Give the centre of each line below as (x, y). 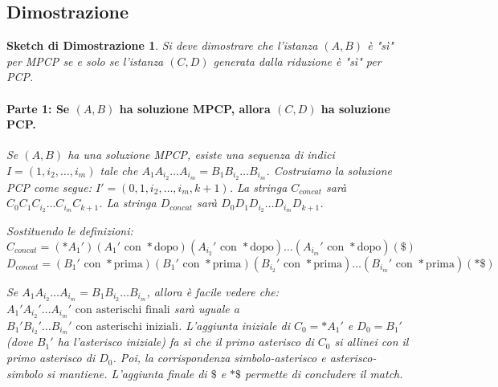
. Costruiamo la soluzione (329, 170)
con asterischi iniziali (127, 326)
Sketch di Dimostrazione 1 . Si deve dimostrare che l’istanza (162, 45)
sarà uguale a (206, 308)
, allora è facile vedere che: (213, 291)
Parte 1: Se (38, 108)
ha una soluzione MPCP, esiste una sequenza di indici (201, 155)
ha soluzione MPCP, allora (195, 108)
